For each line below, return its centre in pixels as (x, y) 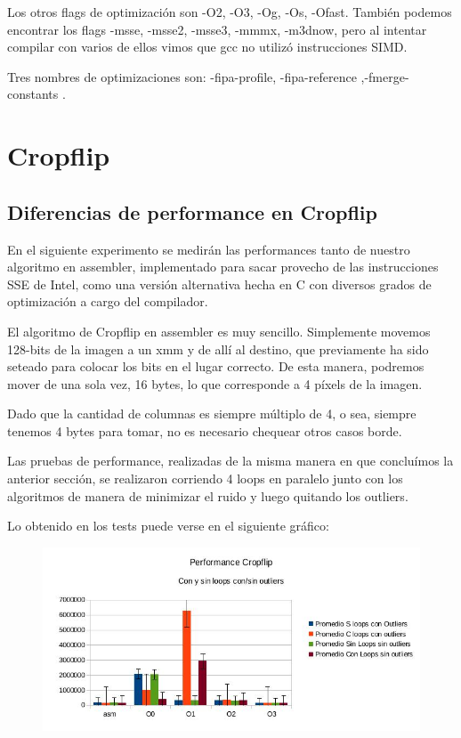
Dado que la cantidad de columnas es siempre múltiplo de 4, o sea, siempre (212, 414)
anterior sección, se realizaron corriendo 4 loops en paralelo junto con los (205, 478)
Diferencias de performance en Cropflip (192, 211)
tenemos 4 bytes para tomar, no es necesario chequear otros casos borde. (205, 430)
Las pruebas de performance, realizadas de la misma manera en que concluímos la (230, 461)
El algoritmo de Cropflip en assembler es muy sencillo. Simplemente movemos (219, 331)
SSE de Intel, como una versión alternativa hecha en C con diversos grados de (219, 284)
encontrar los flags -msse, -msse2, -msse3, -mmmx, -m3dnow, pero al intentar (217, 29)
